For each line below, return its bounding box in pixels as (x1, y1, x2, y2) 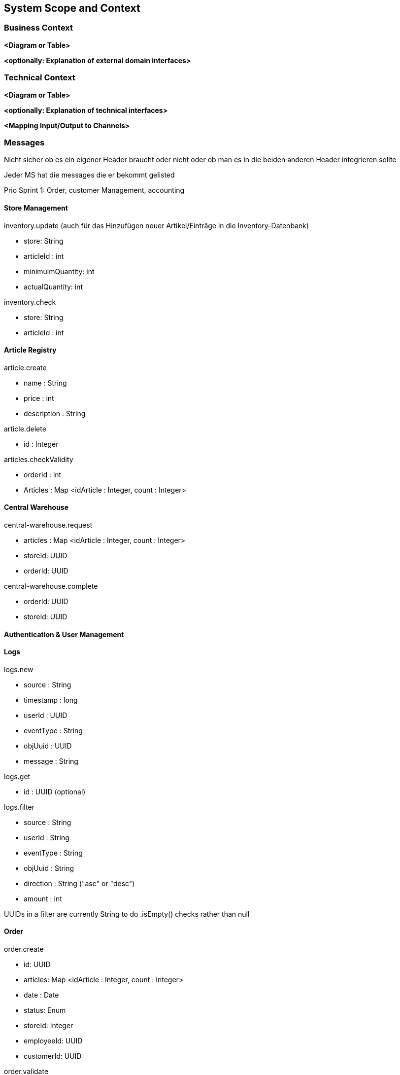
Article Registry (4, 346, 57, 355)
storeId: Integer (24, 1021, 73, 1030)
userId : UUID (24, 711, 67, 719)
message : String (24, 756, 78, 765)
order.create (4, 945, 44, 953)
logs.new (4, 665, 33, 674)
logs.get (4, 772, 31, 781)
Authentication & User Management (4, 630, 124, 639)
